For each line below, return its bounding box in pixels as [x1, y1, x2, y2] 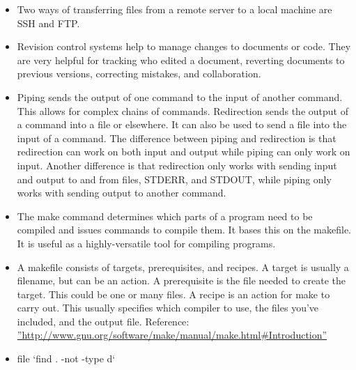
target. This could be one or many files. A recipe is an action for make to [17, 286, 330, 301]
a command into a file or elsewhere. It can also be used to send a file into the [17, 117, 347, 132]
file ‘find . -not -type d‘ [17, 351, 116, 366]
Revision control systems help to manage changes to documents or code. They [17, 39, 351, 54]
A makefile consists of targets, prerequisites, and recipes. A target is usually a [17, 259, 349, 274]
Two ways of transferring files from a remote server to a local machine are [17, 2, 332, 16]
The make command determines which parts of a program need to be [17, 208, 313, 223]
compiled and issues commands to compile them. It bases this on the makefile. [17, 222, 351, 237]
